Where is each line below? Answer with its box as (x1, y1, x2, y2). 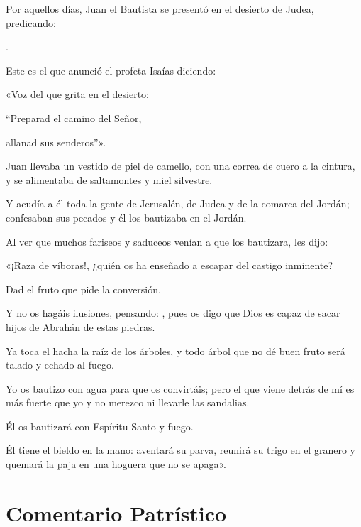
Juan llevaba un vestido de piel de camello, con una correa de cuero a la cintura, (6, 158, 355, 173)
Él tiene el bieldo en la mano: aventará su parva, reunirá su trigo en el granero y (6, 442, 355, 457)
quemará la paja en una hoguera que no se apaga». (6, 457, 226, 472)
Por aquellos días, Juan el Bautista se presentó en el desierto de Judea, (6, 1, 314, 16)
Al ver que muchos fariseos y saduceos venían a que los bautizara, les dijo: (6, 234, 328, 249)
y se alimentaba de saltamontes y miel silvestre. (6, 172, 213, 187)
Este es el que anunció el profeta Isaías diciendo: (6, 63, 216, 77)
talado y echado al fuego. (6, 357, 114, 372)
